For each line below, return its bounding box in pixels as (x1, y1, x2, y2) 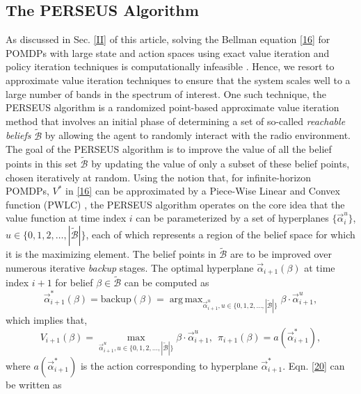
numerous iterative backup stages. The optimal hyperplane (6, 260, 254, 274)
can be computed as (124, 275, 209, 290)
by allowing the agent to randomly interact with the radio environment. (45, 128, 351, 142)
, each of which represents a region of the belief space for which (86, 227, 355, 241)
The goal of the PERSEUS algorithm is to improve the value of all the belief (6, 142, 332, 156)
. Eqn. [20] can (282, 358, 345, 372)
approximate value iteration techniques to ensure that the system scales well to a (6, 72, 351, 87)
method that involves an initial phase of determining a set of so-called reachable (6, 113, 346, 128)
